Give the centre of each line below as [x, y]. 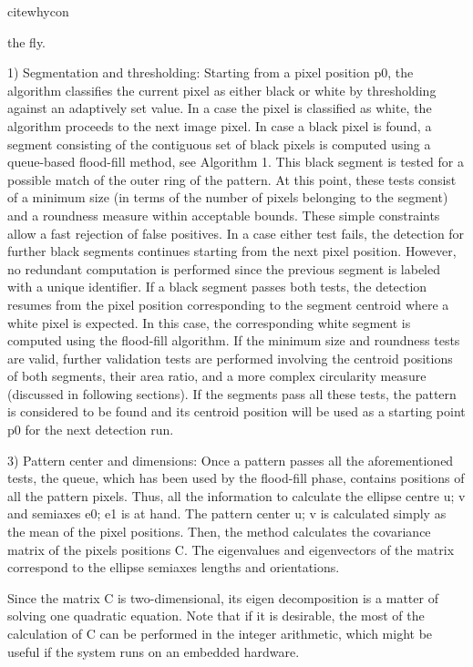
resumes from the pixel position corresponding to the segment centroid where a [228, 304]
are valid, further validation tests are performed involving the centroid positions [230, 358]
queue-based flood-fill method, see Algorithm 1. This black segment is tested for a [236, 162]
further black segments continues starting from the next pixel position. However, [232, 251]
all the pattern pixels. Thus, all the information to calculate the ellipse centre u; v [236, 495]
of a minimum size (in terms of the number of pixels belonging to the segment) [228, 197]
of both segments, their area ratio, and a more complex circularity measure [217, 376]
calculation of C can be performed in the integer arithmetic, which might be [220, 633]
